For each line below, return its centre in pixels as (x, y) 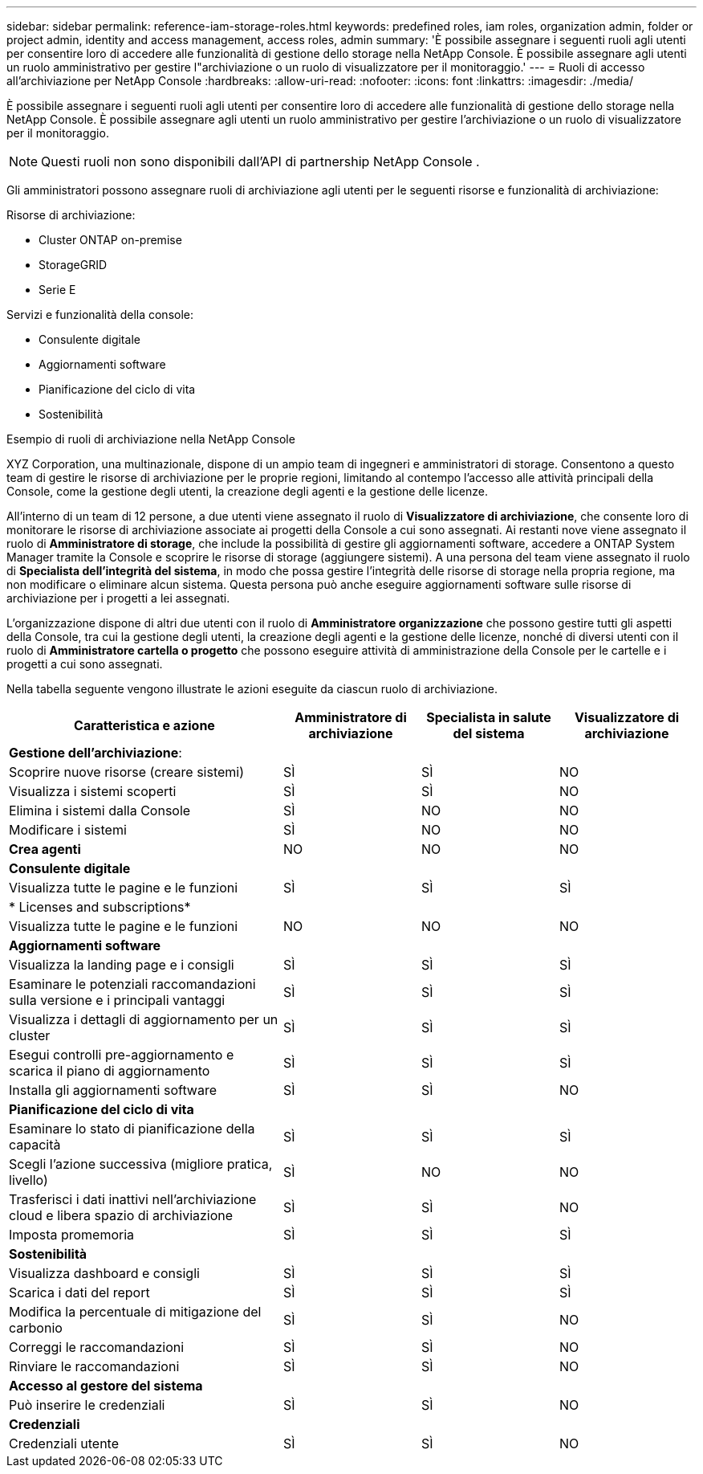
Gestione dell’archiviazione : (95, 753)
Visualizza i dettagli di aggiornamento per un (144, 1019)
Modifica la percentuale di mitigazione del (135, 1312)
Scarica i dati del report (79, 1292)
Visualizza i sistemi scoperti (93, 791)
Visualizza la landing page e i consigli (122, 965)
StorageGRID (73, 265)
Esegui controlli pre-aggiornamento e (122, 1055)
